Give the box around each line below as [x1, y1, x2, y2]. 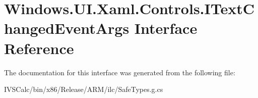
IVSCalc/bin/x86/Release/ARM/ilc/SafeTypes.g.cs [4, 84, 163, 94]
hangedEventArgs [4, 18, 130, 38]
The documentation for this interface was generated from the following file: [4, 67, 235, 77]
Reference [4, 37, 74, 58]
